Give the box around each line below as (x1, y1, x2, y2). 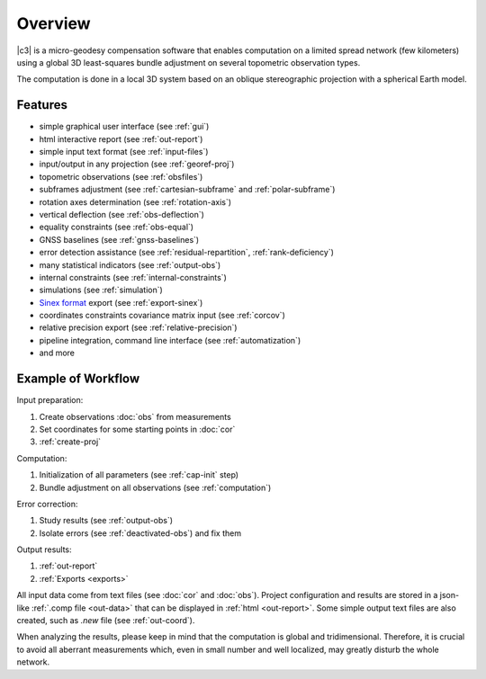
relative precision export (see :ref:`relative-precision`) (39, 322, 238, 333)
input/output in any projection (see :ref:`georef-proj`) (39, 158, 235, 170)
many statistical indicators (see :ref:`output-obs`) (39, 259, 221, 270)
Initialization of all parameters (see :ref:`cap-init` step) (39, 469, 238, 480)
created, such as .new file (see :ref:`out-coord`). (16, 615, 195, 626)
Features (16, 97, 67, 112)
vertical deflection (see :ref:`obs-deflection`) (39, 209, 204, 219)
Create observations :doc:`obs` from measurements (39, 411, 231, 422)
